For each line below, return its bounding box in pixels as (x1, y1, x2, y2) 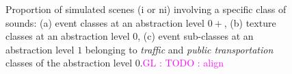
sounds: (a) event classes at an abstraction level (5, 15, 204, 29)
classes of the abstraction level (5, 56, 133, 70)
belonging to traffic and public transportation (85, 42, 274, 56)
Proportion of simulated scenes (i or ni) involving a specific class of (5, 2, 287, 16)
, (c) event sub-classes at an (137, 29, 254, 43)
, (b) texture (224, 15, 276, 29)
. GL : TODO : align (140, 56, 224, 70)
